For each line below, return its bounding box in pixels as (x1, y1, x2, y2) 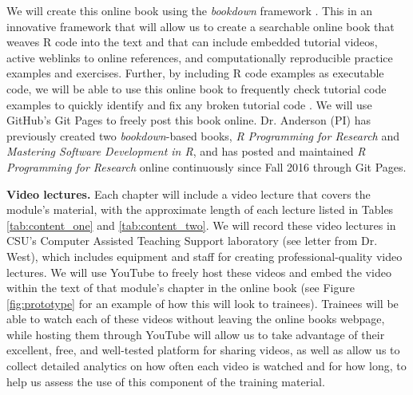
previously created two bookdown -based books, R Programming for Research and (6, 127, 399, 144)
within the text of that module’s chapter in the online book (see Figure (6, 279, 355, 296)
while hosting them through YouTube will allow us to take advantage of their (6, 326, 385, 342)
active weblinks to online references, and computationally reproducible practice (6, 49, 393, 65)
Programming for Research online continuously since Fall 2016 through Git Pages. (6, 158, 407, 175)
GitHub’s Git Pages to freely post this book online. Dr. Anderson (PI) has (6, 112, 371, 128)
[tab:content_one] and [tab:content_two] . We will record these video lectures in (6, 216, 396, 233)
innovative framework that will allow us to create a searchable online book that (6, 18, 395, 34)
